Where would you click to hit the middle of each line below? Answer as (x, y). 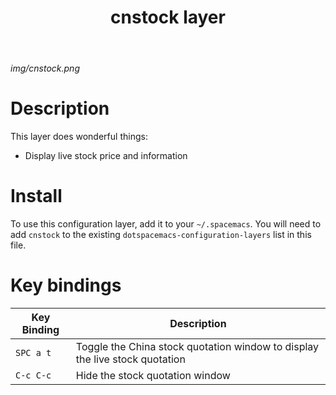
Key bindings (66, 285)
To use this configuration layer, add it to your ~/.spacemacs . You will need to (166, 224)
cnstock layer (168, 17)
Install (36, 196)
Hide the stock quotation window (153, 375)
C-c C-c (33, 375)
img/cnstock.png (45, 68)
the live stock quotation (130, 359)
